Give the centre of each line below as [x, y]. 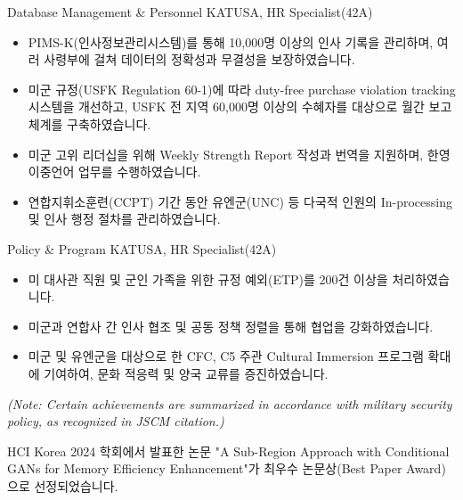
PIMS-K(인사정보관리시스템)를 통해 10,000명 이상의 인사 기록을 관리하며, [231, 41]
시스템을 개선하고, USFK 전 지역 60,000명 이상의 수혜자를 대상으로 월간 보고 [240, 107]
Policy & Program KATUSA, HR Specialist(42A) [142, 248]
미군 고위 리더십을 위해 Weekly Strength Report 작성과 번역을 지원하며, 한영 [239, 154]
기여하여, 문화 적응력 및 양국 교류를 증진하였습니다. [186, 373]
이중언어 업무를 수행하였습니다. [114, 172]
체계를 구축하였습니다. [89, 123]
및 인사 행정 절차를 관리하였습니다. [124, 219]
